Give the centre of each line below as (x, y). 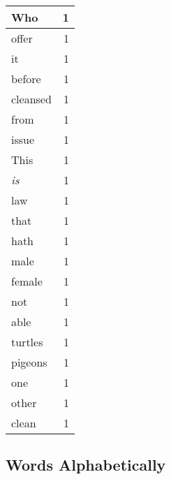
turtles (27, 342)
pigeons (29, 362)
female (27, 281)
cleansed (31, 99)
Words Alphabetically (86, 465)
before (26, 79)
